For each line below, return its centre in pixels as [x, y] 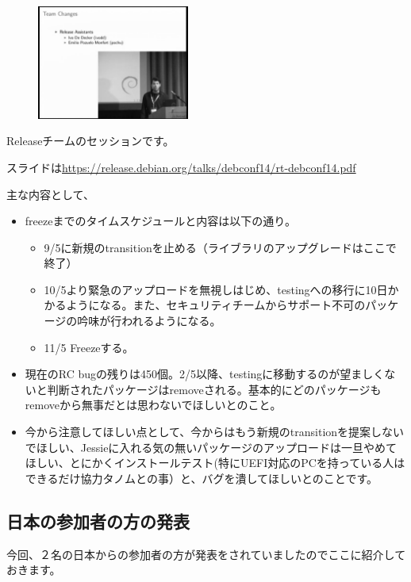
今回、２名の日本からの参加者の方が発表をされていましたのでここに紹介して [206, 554]
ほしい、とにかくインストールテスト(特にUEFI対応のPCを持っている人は [215, 463]
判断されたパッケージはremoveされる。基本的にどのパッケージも [214, 389]
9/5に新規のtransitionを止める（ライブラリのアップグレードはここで [220, 247]
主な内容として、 [50, 194]
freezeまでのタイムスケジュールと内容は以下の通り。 [160, 221]
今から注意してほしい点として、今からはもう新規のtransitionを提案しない [215, 432]
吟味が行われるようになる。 [149, 321]
